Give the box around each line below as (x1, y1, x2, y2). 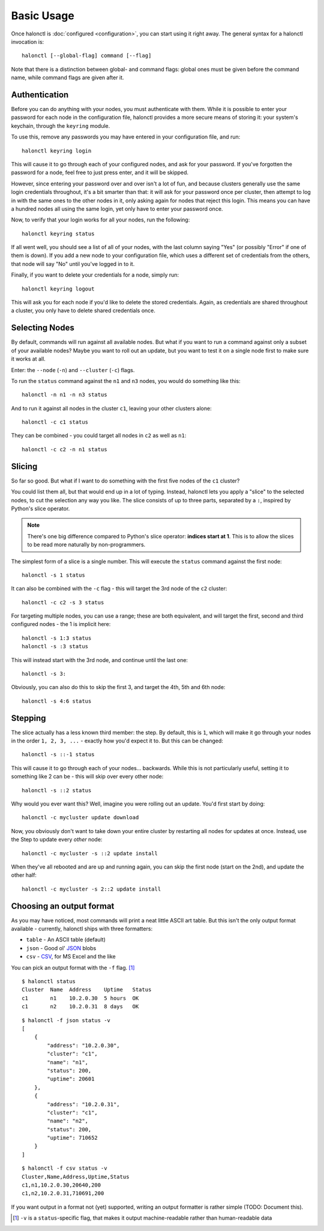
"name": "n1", (47, 1059, 89, 1065)
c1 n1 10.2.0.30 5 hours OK (22, 995, 139, 1002)
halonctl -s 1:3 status (22, 634, 92, 642)
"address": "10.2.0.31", (47, 1101, 120, 1107)
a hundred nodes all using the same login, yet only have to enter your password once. (11, 205, 223, 212)
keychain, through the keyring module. (11, 122, 110, 129)
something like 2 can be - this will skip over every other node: (11, 773, 164, 780)
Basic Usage (11, 9, 74, 22)
